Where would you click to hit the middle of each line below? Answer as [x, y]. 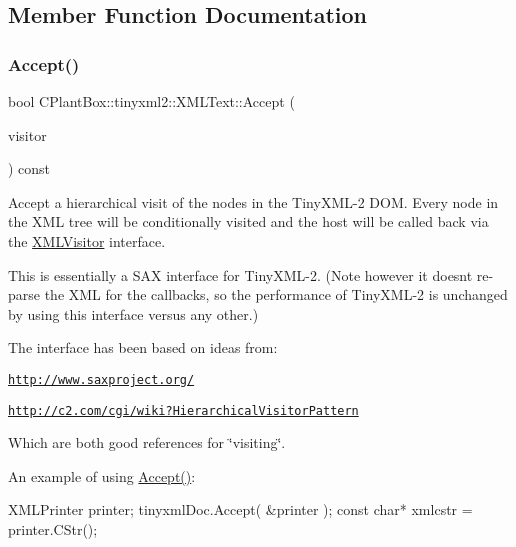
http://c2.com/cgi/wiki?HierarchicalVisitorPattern [183, 410]
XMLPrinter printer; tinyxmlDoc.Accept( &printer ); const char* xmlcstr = [240, 509]
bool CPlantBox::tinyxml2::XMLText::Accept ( [151, 101]
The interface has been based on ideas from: [143, 347]
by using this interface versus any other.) [133, 313]
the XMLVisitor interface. [87, 240]
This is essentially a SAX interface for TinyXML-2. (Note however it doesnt [240, 274]
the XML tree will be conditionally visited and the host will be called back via [248, 221]
